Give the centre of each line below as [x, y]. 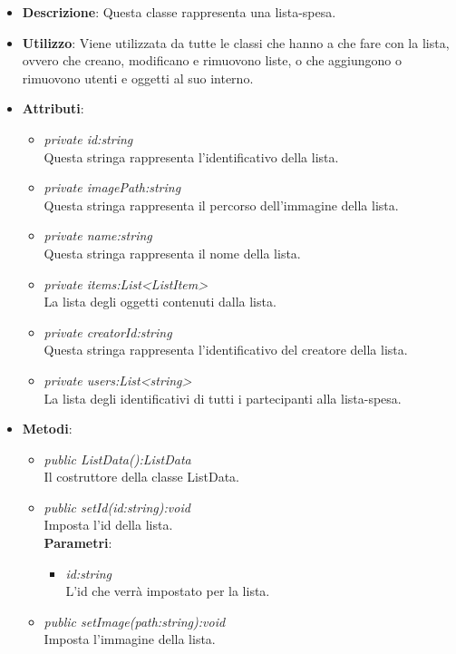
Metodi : [47, 429]
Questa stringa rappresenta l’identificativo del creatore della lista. [226, 350]
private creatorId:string [108, 332]
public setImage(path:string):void [135, 621]
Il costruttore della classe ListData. [142, 477]
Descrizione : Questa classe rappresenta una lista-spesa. [179, 12]
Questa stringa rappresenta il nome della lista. [172, 253]
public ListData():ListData [117, 459]
